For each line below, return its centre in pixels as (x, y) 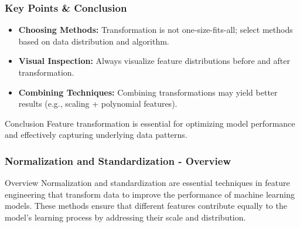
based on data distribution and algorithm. (94, 41)
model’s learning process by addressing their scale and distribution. (125, 217)
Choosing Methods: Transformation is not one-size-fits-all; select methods (156, 30)
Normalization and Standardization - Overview (118, 160)
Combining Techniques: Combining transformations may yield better (148, 92)
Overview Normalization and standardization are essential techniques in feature (147, 183)
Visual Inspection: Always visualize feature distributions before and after (154, 61)
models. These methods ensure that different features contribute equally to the (146, 206)
